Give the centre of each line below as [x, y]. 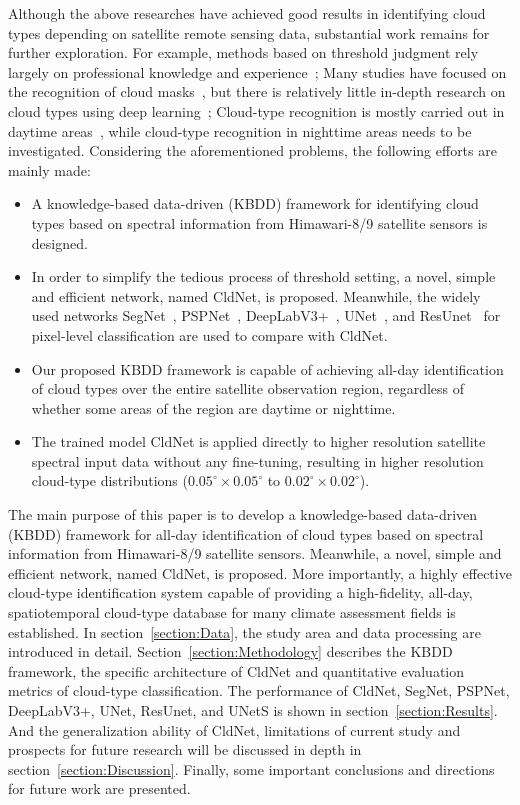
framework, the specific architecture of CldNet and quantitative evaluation [236, 670]
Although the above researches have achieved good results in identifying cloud [247, 13]
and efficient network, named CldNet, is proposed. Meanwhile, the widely [256, 295]
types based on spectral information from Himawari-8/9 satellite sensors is [259, 222]
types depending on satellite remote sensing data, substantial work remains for [249, 32]
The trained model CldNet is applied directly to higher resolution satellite [258, 441]
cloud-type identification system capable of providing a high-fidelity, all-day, [240, 592]
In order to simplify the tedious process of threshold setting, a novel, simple [263, 276]
